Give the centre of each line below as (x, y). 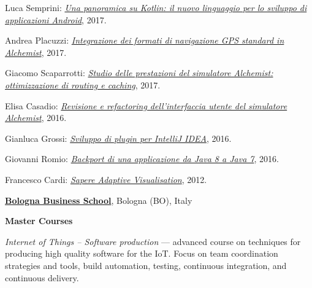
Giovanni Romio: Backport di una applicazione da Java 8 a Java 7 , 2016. (142, 159)
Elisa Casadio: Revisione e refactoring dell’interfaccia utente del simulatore (146, 105)
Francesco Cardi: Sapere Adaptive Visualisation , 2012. (106, 179)
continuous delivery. (42, 277)
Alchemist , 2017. (36, 52)
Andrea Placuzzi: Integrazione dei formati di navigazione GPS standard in (145, 40)
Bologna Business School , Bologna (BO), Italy (99, 200)
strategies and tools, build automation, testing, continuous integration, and (146, 265)
